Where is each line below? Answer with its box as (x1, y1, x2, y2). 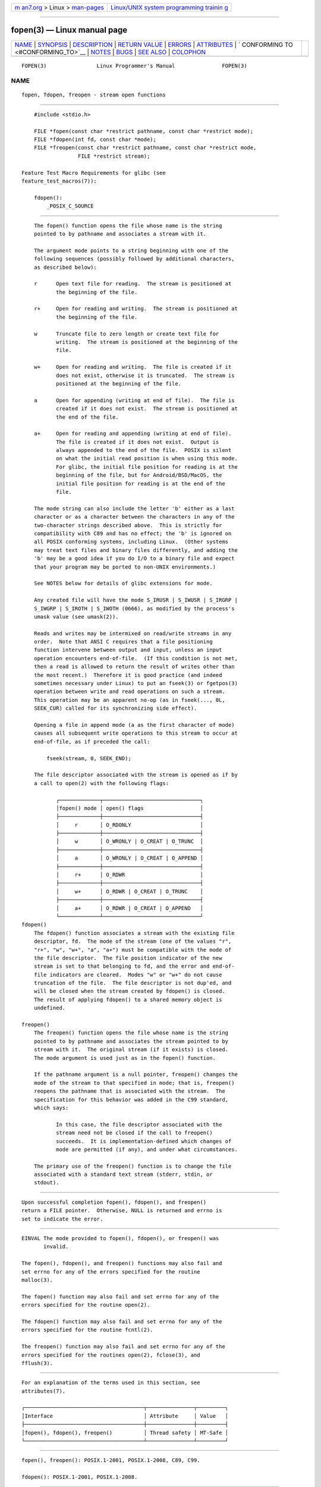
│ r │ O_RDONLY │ (55, 821, 203, 828)
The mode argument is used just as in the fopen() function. (33, 1055, 216, 1061)
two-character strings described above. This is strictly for (33, 522, 222, 529)
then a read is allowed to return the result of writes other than (33, 663, 235, 670)
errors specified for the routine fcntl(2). (21, 1326, 154, 1334)
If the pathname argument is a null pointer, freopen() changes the (33, 1071, 238, 1078)
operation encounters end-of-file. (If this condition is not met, (33, 655, 238, 661)
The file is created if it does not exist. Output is (55, 438, 219, 446)
